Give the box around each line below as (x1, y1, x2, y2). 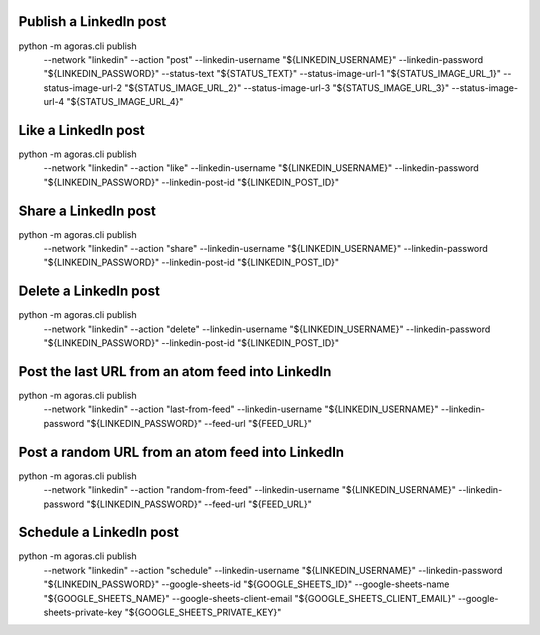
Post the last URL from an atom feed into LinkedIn (18, 363, 332, 380)
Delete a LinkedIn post (18, 283, 160, 300)
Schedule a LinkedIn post (18, 524, 179, 541)
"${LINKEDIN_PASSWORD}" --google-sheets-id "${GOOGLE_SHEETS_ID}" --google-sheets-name (43, 578, 450, 590)
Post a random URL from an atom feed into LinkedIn (18, 443, 345, 460)
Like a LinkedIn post (18, 121, 145, 139)
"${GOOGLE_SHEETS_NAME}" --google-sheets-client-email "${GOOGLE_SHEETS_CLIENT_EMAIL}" (43, 592, 456, 604)
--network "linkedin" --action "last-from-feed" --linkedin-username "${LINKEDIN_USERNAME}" (43, 403, 439, 415)
